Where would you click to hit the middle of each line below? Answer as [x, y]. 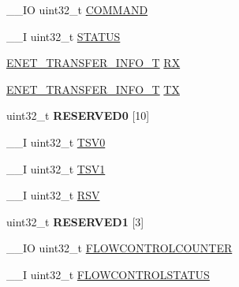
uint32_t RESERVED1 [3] [75, 221]
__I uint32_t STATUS [63, 36]
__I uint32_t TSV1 [56, 168]
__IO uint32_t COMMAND [77, 9]
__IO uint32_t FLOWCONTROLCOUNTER [119, 248]
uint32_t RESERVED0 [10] [78, 116]
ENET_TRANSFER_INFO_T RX [93, 63]
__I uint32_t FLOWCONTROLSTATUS [108, 274]
